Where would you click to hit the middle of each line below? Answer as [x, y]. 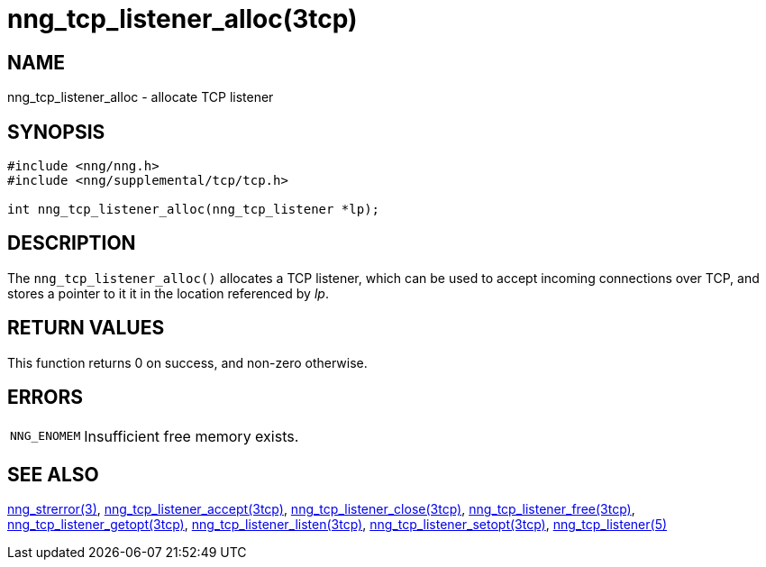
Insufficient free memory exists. [191, 436]
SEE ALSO [53, 474]
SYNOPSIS [56, 132]
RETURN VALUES [86, 328]
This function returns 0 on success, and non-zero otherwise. [187, 362]
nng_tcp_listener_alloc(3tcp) [182, 19]
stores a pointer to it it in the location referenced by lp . [168, 293]
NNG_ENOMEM [46, 436]
